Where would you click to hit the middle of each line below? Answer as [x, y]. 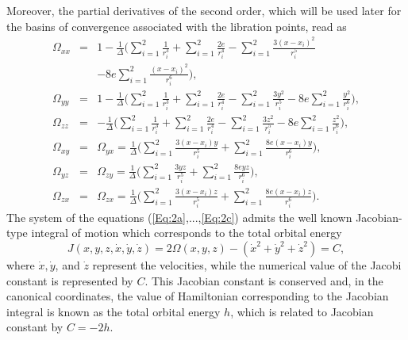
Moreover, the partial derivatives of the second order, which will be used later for [204, 10]
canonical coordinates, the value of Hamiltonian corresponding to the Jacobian [198, 296]
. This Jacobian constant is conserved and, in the [264, 280]
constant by [35, 327]
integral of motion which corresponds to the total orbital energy [187, 233]
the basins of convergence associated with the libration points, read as [177, 26]
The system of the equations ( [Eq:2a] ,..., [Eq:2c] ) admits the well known [179, 217]
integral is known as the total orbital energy [114, 311]
